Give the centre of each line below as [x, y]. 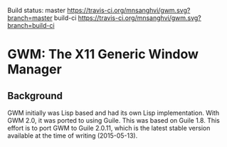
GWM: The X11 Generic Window [103, 55]
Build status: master [37, 10]
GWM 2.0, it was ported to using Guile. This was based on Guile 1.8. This [114, 120]
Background [35, 96]
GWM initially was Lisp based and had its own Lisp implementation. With [113, 113]
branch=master [30, 18]
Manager [35, 70]
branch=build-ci [31, 25]
